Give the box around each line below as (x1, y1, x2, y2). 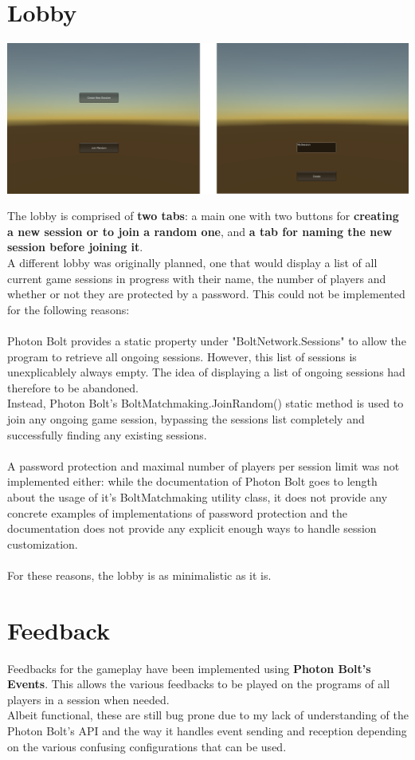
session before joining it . (7, 238, 143, 255)
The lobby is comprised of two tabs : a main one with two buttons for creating (7, 207, 399, 224)
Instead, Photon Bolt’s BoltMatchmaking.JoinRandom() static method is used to (7, 395, 404, 412)
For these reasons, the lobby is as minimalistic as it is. (7, 566, 272, 583)
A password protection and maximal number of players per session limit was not (7, 457, 400, 474)
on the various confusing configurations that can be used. (7, 738, 287, 754)
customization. (7, 535, 78, 552)
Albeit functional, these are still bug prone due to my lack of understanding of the (7, 707, 409, 723)
